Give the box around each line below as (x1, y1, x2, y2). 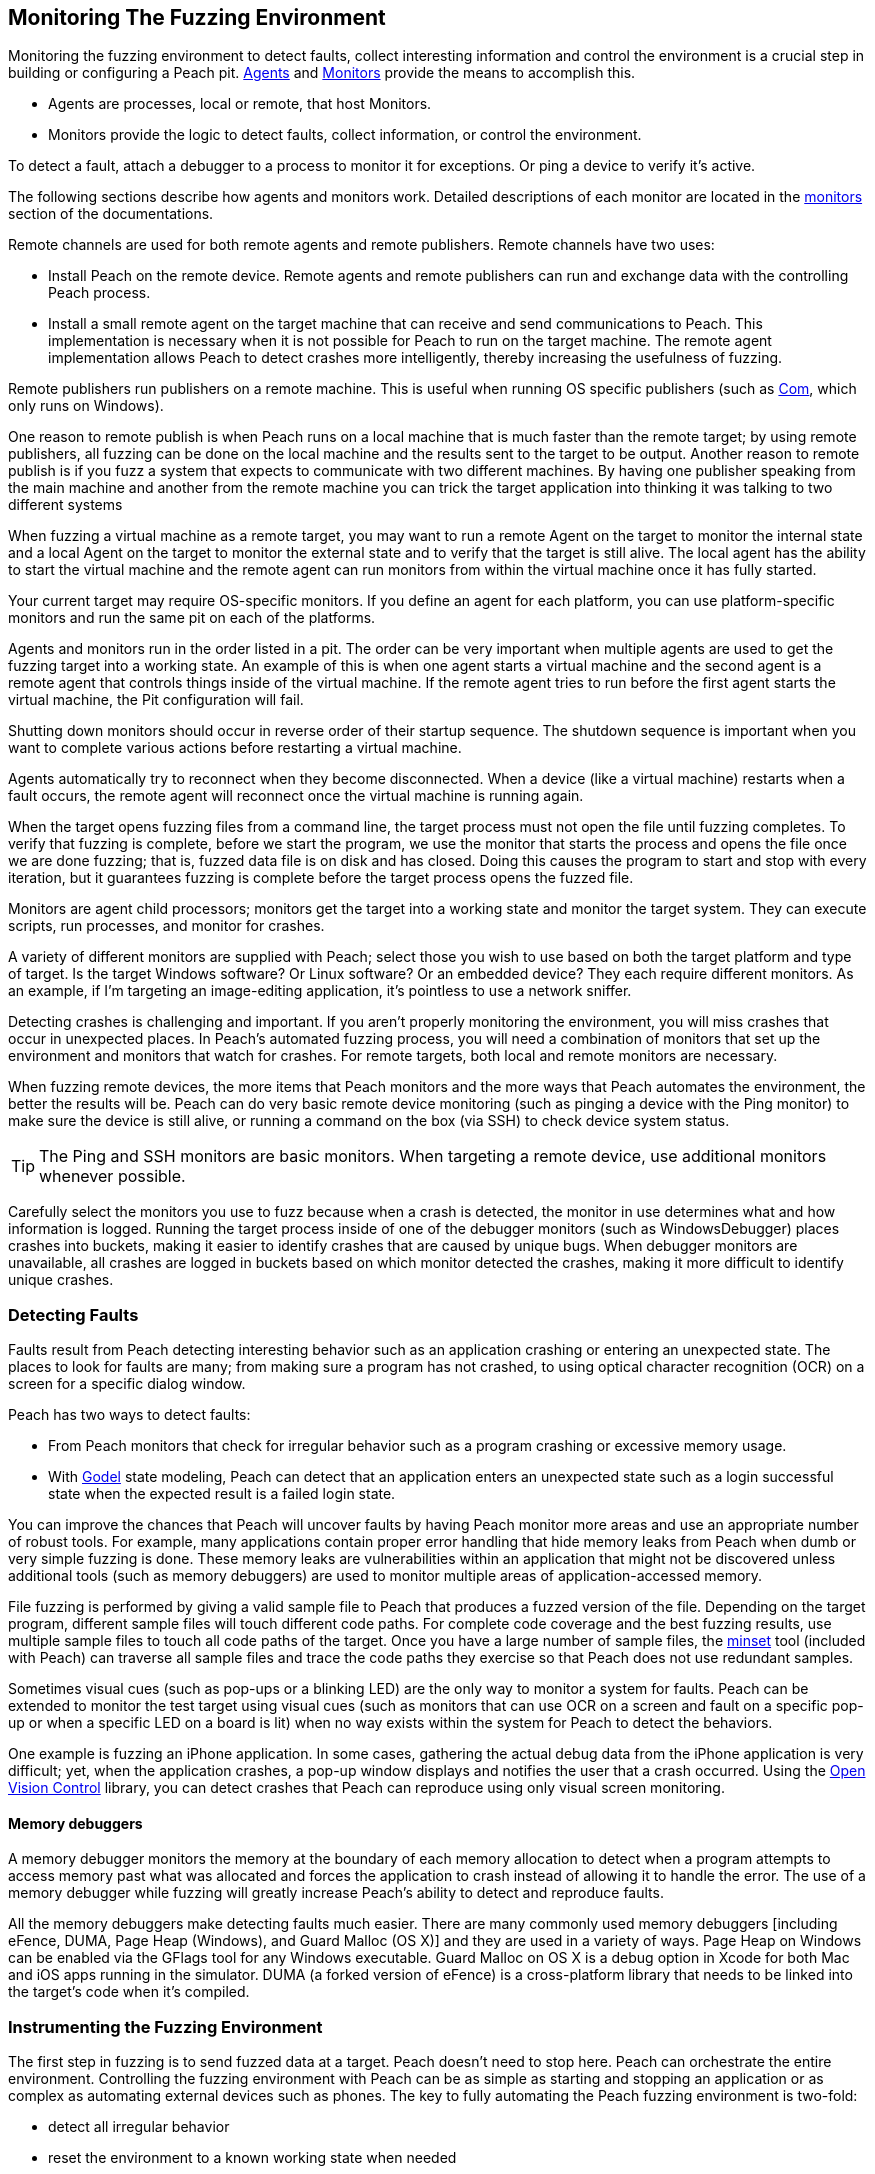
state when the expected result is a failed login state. (48, 1485, 396, 1503)
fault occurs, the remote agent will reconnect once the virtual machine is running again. (8, 787, 584, 805)
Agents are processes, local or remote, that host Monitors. (48, 95, 432, 113)
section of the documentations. (8, 205, 214, 223)
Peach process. (48, 284, 151, 302)
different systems (8, 496, 123, 514)
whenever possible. (39, 1166, 186, 1187)
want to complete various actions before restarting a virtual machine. (8, 739, 462, 757)
